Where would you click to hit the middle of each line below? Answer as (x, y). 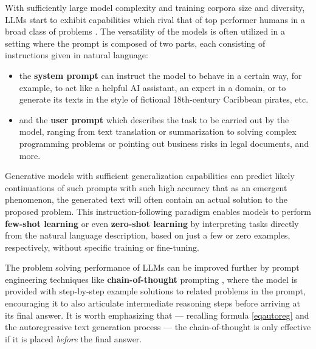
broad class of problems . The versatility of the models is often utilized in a (145, 31)
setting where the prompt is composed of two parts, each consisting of (135, 43)
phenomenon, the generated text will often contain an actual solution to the (146, 199)
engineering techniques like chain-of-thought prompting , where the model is (151, 279)
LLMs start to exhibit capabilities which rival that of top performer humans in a (155, 19)
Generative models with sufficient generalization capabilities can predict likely (150, 176)
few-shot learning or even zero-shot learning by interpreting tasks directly (152, 223)
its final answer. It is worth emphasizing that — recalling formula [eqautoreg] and (157, 315)
